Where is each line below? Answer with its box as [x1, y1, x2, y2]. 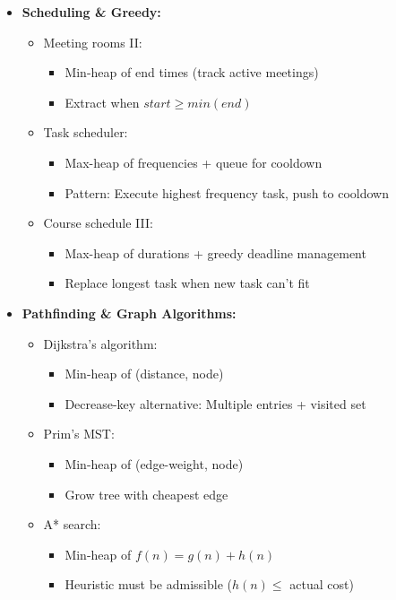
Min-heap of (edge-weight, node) [65, 454, 244, 473]
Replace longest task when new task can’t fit [65, 274, 310, 292]
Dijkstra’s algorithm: [43, 334, 158, 352]
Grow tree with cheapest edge [65, 484, 228, 503]
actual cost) [289, 575, 354, 594]
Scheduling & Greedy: [22, 3, 161, 21]
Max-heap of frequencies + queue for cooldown [65, 152, 323, 171]
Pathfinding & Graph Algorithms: [22, 303, 237, 322]
